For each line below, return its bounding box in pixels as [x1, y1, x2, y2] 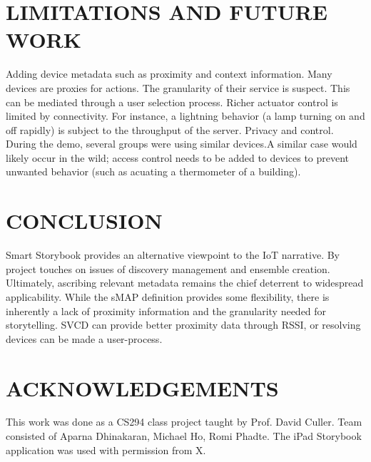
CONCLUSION [6, 206, 163, 235]
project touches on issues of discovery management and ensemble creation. [6, 261, 330, 276]
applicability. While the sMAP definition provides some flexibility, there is [6, 289, 330, 304]
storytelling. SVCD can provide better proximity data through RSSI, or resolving [6, 317, 361, 332]
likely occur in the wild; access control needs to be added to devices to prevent [6, 150, 350, 165]
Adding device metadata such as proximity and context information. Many [6, 66, 332, 81]
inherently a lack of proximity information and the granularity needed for [6, 303, 327, 318]
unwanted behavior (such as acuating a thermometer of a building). [6, 164, 301, 179]
